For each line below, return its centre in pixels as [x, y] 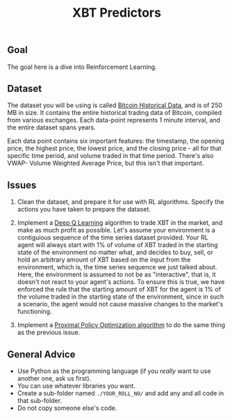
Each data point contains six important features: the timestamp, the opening [116, 141]
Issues [22, 185]
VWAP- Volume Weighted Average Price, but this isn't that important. [106, 163]
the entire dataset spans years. [51, 127]
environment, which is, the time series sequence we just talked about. [117, 267]
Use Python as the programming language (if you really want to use [114, 371]
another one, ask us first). [54, 379]
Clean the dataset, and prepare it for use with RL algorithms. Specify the [121, 202]
